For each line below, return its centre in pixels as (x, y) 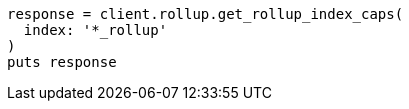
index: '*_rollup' (95, 30)
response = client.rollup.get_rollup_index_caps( (205, 14)
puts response (62, 62)
